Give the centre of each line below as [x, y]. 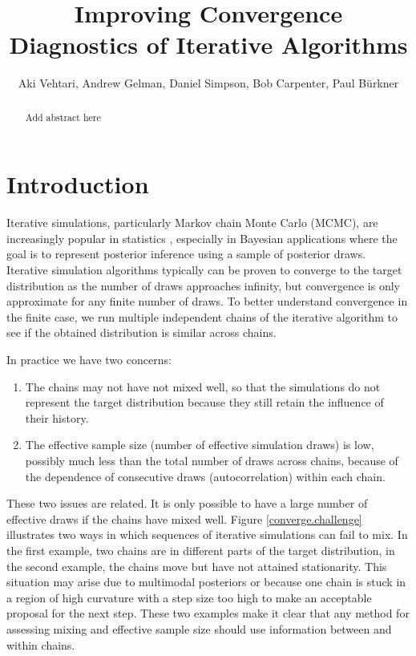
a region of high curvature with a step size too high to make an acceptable [189, 597]
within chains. [41, 644]
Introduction [78, 184]
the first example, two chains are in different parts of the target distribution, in [201, 550]
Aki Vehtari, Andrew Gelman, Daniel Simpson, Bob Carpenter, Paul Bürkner [208, 83]
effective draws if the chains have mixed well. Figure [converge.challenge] [184, 518]
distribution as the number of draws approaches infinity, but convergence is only [204, 285]
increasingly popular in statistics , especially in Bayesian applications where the [202, 238]
